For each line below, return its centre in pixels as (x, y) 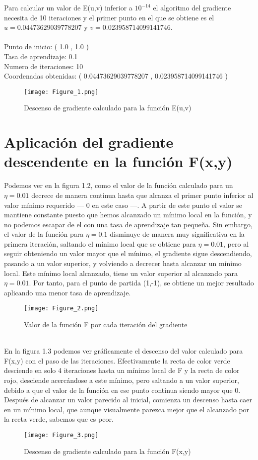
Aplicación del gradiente (89, 142)
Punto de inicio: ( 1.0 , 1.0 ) (46, 46)
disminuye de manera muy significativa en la (177, 234)
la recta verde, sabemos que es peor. (59, 419)
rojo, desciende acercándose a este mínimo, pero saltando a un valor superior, (122, 380)
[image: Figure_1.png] (61, 92)
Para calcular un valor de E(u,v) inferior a (68, 7)
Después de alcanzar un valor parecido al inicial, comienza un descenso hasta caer (128, 400)
